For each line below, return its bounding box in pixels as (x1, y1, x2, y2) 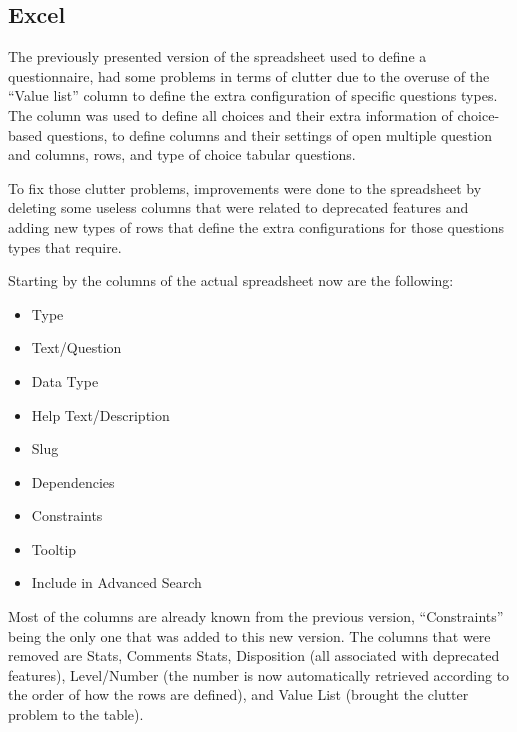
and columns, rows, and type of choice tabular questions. (8, 144, 356, 165)
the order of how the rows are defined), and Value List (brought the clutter (8, 684, 469, 705)
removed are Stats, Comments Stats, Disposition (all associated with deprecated (8, 645, 500, 666)
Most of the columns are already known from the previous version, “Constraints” (8, 606, 504, 627)
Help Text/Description (31, 404, 170, 425)
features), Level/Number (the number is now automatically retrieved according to (8, 664, 510, 685)
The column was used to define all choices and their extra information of (8, 104, 453, 125)
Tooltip (31, 538, 77, 559)
